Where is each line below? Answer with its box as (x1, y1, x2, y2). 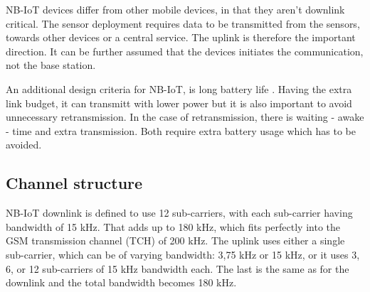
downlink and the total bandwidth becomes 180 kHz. (6, 275, 237, 290)
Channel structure (6, 172, 143, 194)
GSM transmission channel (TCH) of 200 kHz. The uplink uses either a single (6, 233, 345, 248)
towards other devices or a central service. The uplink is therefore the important (6, 30, 356, 45)
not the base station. (6, 58, 96, 72)
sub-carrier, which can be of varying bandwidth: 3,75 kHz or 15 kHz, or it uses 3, (6, 247, 360, 261)
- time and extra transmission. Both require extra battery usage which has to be (6, 123, 356, 138)
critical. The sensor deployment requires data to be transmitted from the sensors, (6, 16, 360, 31)
